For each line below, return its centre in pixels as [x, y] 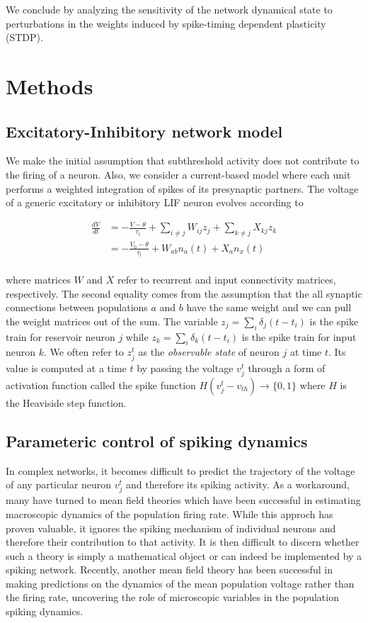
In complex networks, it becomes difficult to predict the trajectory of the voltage [180, 470]
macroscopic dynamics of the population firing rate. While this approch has [169, 513]
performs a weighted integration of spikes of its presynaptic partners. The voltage [182, 188]
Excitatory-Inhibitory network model [144, 131]
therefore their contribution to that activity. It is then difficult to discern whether [183, 542]
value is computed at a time [66, 367]
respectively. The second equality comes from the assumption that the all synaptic [184, 293]
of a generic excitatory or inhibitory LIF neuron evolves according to [155, 202]
